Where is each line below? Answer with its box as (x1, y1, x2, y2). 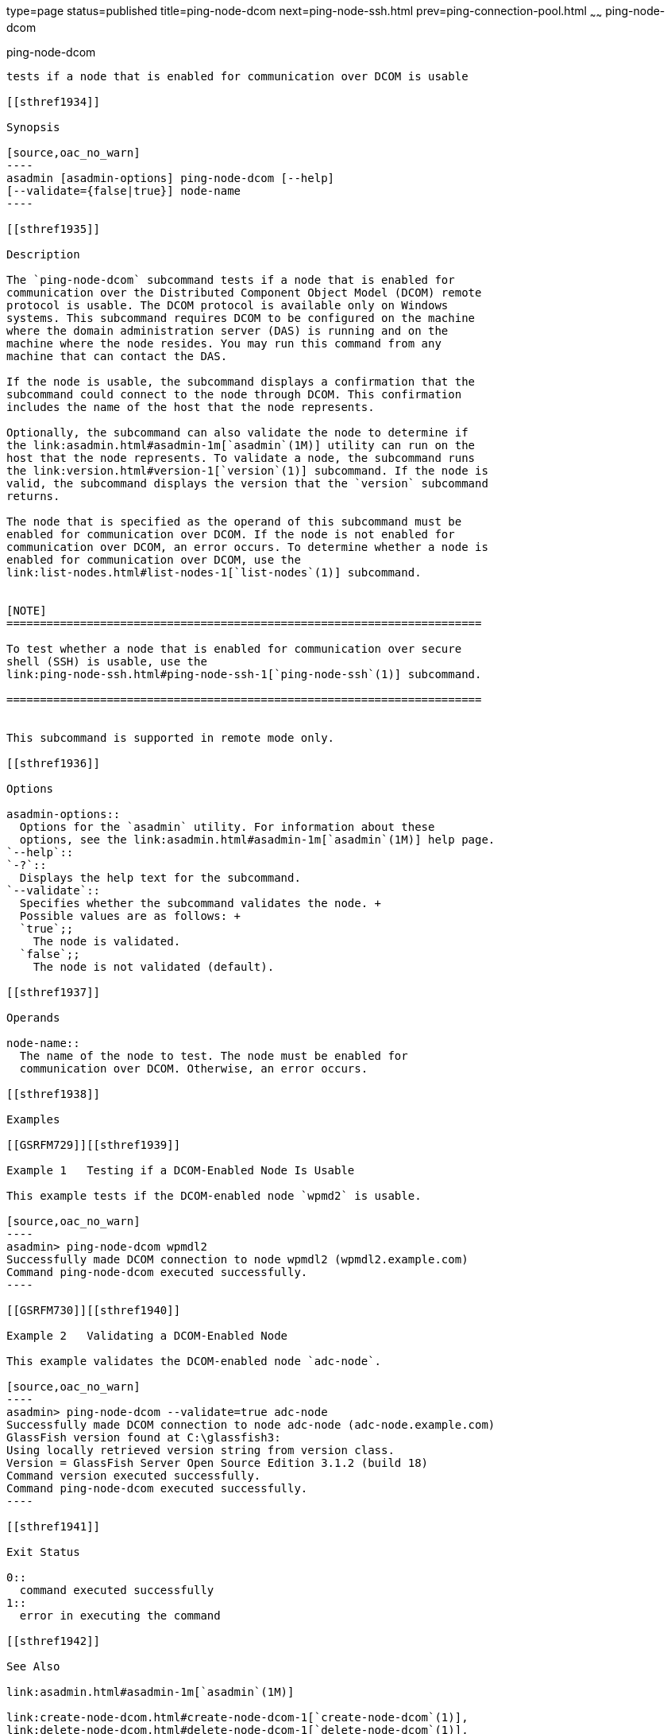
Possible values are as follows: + (19, 909, 241, 922)
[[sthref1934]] (6, 95, 101, 108)
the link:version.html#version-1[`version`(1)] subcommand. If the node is (6, 464, 488, 477)
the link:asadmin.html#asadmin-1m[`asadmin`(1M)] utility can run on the (6, 438, 476, 452)
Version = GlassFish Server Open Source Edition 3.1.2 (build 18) (6, 1456, 429, 1469)
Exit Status (6, 1545, 80, 1558)
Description (6, 247, 80, 261)
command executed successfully (19, 1583, 214, 1596)
